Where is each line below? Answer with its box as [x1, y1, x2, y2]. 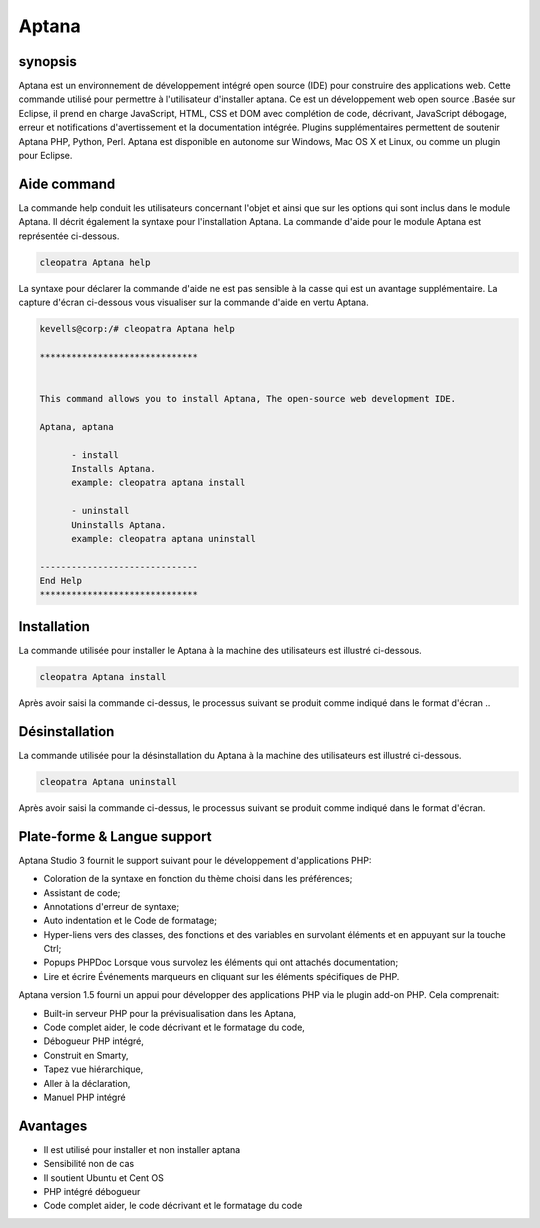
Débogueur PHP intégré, [43, 1035, 145, 1047]
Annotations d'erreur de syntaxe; [43, 900, 180, 912]
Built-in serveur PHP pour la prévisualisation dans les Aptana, [43, 1007, 297, 1019]
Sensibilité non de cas [43, 1158, 135, 1170]
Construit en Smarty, [43, 1049, 129, 1061]
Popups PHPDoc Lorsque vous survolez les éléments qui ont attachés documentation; [43, 956, 399, 969]
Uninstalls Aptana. [71, 519, 167, 530]
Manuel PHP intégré [43, 1091, 126, 1103]
